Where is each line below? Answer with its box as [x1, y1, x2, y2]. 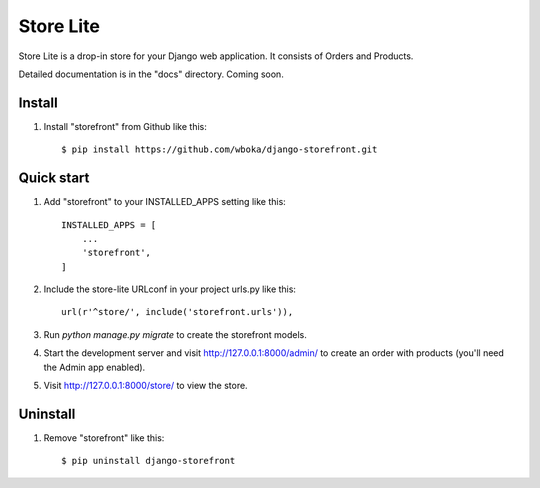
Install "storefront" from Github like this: [43, 120, 207, 132]
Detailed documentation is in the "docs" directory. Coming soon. [18, 68, 284, 80]
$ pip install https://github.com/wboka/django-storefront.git [61, 144, 378, 155]
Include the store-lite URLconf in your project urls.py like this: [43, 283, 297, 295]
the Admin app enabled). [43, 361, 146, 373]
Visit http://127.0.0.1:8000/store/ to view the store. [43, 380, 249, 392]
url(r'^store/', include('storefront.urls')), [61, 306, 294, 318]
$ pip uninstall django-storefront [61, 455, 236, 467]
